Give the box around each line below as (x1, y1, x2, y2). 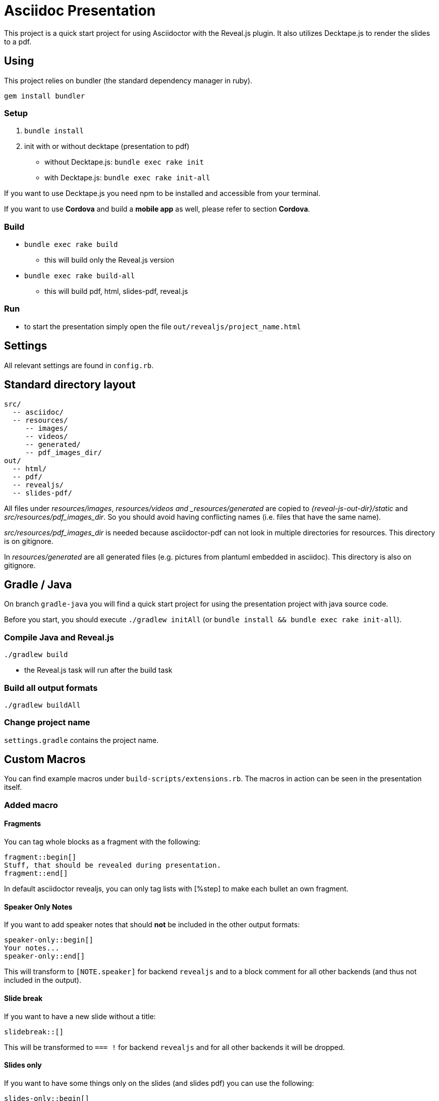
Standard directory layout (4, 378, 136, 391)
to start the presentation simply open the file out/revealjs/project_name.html (24, 322, 301, 331)
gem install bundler (4, 91, 85, 100)
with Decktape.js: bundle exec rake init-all (44, 173, 210, 182)
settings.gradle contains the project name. (4, 735, 159, 744)
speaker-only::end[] (4, 952, 85, 961)
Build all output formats (4, 682, 98, 693)
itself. (4, 783, 22, 792)
